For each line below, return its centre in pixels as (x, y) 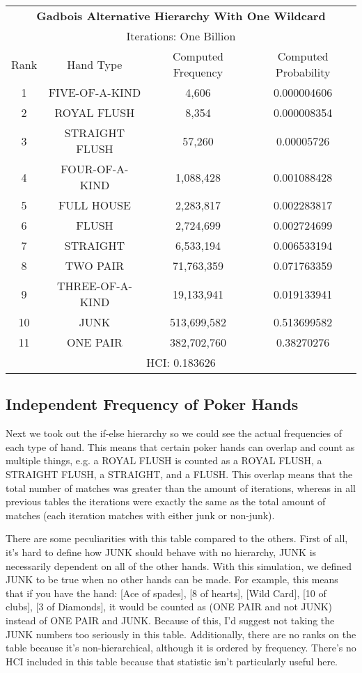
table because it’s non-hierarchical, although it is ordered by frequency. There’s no (181, 648)
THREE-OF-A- (94, 286)
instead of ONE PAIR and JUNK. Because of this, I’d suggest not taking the (170, 620)
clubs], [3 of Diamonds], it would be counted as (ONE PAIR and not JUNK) (169, 607)
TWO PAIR (95, 266)
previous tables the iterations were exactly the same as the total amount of (166, 501)
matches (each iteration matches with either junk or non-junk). (140, 515)
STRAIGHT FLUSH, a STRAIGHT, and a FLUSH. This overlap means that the (179, 474)
